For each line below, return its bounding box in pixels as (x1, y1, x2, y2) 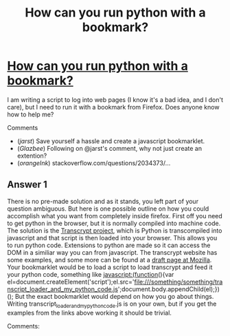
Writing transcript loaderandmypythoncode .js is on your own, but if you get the (7, 300, 217, 309)
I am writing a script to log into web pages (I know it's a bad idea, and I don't (7, 95, 224, 104)
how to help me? (7, 110, 54, 118)
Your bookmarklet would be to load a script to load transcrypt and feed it (7, 263, 213, 271)
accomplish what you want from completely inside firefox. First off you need (7, 211, 223, 220)
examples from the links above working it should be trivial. (7, 308, 172, 317)
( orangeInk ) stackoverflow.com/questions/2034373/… (16, 158, 171, 167)
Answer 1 (7, 179, 48, 191)
